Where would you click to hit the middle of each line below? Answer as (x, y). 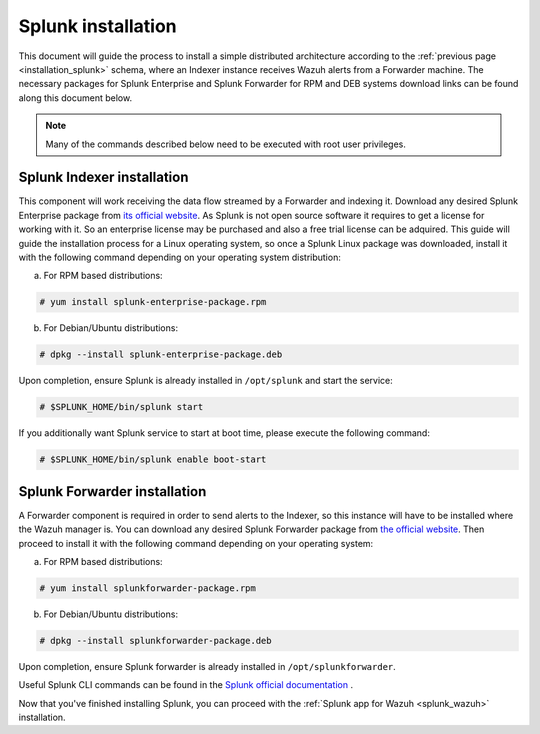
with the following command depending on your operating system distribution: (180, 257)
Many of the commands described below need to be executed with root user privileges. (226, 144)
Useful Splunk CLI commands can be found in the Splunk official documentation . (186, 685)
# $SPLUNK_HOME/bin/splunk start (121, 407)
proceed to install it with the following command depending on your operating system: (196, 543)
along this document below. (75, 97)
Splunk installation (97, 26)
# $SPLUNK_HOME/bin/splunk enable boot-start (153, 459)
